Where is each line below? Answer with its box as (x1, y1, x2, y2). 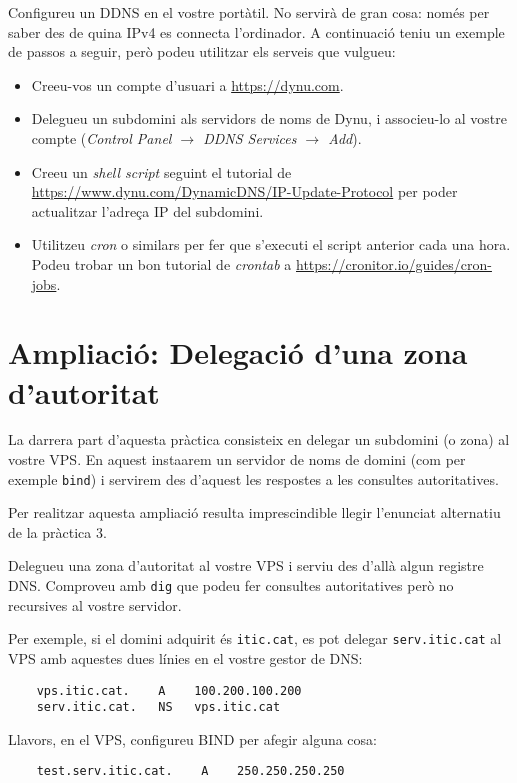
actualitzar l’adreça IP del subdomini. (31, 200, 264, 221)
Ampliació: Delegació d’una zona (8, 332, 468, 373)
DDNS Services (203, 127, 297, 148)
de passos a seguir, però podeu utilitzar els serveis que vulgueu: (8, 41, 396, 62)
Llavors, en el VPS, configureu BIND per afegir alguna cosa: (8, 728, 377, 749)
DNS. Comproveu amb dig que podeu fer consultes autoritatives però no (8, 575, 454, 596)
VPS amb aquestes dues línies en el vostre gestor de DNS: (8, 647, 363, 668)
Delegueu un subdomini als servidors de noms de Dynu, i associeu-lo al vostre (31, 108, 507, 129)
